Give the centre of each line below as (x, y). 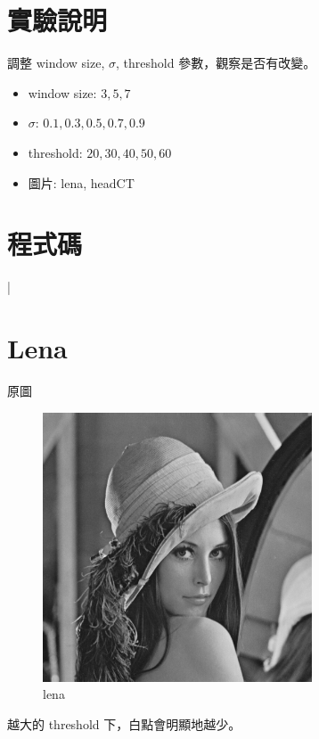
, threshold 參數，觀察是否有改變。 (216, 63)
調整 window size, (56, 63)
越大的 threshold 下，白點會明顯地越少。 (124, 724)
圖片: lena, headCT (81, 182)
